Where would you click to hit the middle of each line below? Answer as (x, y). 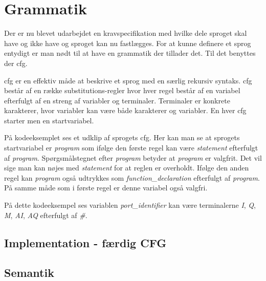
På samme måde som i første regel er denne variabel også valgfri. (106, 188)
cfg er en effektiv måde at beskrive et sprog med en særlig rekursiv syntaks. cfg (128, 80)
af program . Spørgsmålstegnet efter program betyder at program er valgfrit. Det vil (133, 157)
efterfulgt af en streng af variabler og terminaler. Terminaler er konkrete (117, 100)
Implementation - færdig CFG (85, 242)
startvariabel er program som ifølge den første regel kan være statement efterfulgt (131, 148)
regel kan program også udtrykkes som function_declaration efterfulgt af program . (132, 177)
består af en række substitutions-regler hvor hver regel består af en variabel (122, 90)
